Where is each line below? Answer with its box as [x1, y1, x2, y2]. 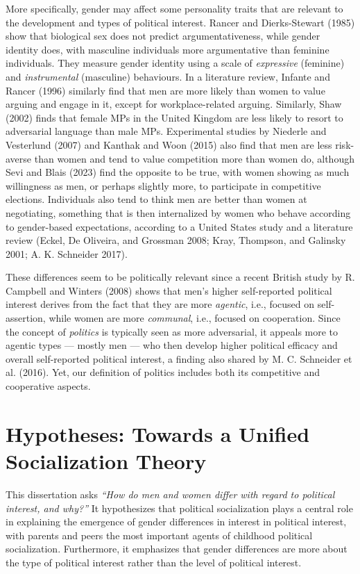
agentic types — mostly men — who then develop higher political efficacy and [6, 338, 338, 352]
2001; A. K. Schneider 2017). [6, 246, 128, 261]
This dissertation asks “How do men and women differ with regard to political [6, 486, 335, 501]
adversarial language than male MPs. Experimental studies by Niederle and [6, 124, 327, 138]
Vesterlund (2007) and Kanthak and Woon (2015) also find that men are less [6, 137, 332, 151]
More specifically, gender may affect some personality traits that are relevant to [6, 1, 343, 15]
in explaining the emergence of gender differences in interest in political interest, [6, 514, 347, 529]
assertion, [6, 311, 46, 325]
